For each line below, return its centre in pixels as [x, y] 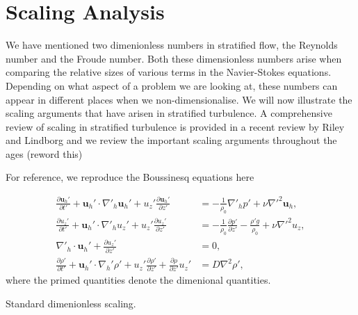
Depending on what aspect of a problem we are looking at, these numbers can [172, 85]
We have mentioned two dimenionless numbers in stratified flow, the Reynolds [172, 45]
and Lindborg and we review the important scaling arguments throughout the [171, 140]
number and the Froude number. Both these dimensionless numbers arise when [174, 58]
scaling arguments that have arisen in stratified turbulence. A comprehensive [169, 113]
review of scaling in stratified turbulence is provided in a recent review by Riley [175, 126]
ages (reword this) [44, 153]
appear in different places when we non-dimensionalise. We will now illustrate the [179, 99]
